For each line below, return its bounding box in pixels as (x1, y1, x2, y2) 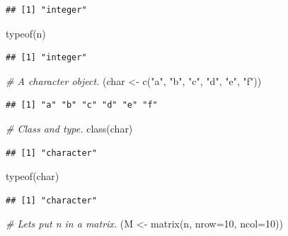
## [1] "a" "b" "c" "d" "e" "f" (6, 100, 158, 111)
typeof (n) (6, 26, 46, 40)
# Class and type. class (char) (6, 120, 133, 135)
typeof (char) (6, 169, 59, 184)
